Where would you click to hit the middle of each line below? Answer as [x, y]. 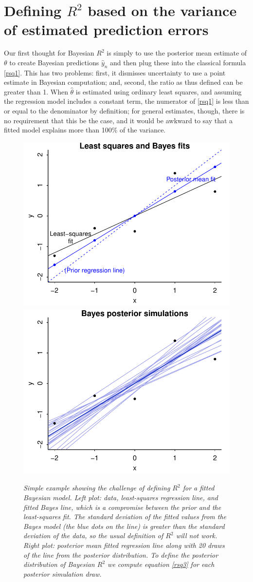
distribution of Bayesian [59, 564]
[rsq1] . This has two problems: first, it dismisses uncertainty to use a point [115, 72]
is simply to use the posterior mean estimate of [177, 53]
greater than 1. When [36, 91]
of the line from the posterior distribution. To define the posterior [121, 554]
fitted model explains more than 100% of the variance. [85, 130]
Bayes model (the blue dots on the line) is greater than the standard [124, 526]
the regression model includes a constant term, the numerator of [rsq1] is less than [126, 101]
